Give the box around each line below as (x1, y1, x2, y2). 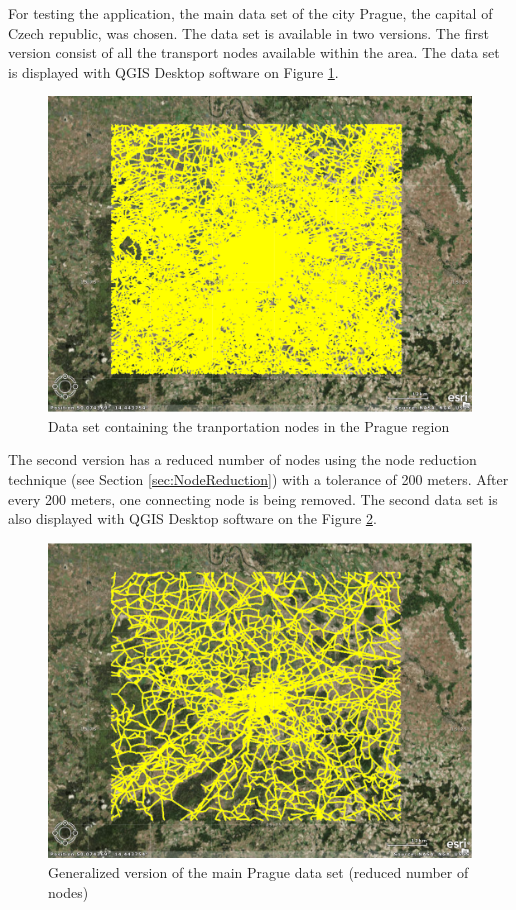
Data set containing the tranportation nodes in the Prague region (48, 415, 450, 436)
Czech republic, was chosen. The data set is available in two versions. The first (8, 22, 489, 43)
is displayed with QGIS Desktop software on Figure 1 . (8, 61, 339, 82)
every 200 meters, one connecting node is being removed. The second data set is (8, 488, 498, 509)
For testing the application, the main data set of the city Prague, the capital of (8, 3, 493, 23)
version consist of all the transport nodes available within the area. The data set (8, 42, 500, 63)
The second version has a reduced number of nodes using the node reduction (8, 449, 477, 470)
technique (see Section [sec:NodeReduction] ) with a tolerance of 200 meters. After (8, 469, 509, 490)
